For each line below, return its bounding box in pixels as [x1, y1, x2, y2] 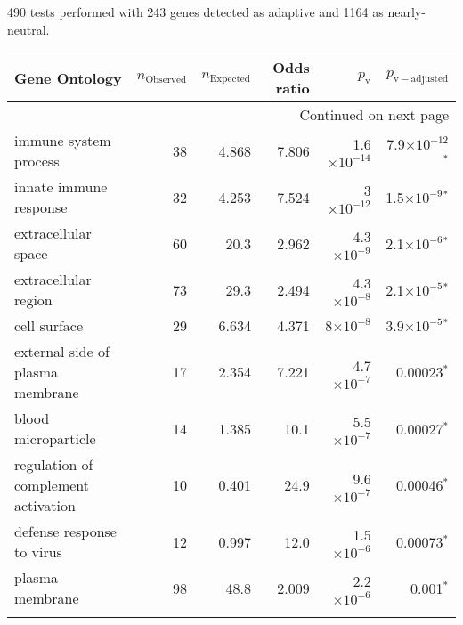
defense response [14, 521, 117, 542]
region [14, 289, 53, 311]
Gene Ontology [14, 67, 122, 88]
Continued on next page [299, 104, 449, 126]
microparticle [14, 428, 96, 450]
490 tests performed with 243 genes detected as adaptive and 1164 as [7, 3, 384, 20]
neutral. [7, 20, 50, 38]
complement [14, 475, 89, 496]
